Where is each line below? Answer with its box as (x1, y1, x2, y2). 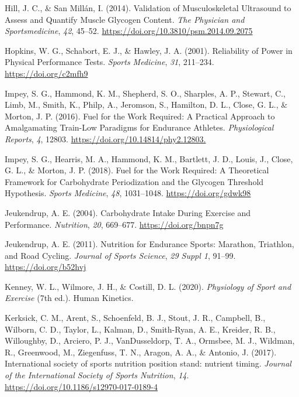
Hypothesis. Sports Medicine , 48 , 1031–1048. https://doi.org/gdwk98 (5, 187, 251, 199)
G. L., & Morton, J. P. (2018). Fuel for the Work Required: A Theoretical (5, 164, 269, 176)
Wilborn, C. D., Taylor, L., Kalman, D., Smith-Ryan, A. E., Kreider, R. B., (5, 323, 276, 335)
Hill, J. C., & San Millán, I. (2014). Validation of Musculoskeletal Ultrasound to (5, 2, 291, 13)
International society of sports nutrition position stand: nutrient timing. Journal (5, 357, 291, 369)
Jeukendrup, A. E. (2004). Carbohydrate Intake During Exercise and (5, 206, 251, 218)
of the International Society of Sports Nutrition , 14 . (5, 369, 189, 381)
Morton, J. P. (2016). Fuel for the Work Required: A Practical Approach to (5, 109, 275, 122)
